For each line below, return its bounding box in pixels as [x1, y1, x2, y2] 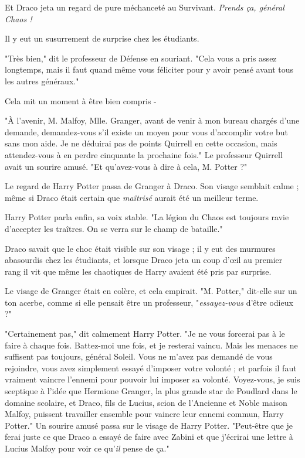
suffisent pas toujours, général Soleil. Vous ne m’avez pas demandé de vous [5, 350, 273, 363]
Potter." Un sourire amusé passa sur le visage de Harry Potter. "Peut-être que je [5, 419, 293, 431]
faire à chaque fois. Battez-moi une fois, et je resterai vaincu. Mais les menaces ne [5, 339, 298, 351]
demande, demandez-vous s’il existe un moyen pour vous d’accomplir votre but [5, 125, 289, 138]
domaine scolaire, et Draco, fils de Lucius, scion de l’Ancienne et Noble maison [5, 396, 287, 408]
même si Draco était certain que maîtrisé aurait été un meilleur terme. [5, 191, 259, 203]
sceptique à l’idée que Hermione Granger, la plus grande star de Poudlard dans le [5, 385, 297, 397]
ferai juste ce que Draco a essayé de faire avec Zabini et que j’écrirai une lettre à [5, 430, 293, 443]
